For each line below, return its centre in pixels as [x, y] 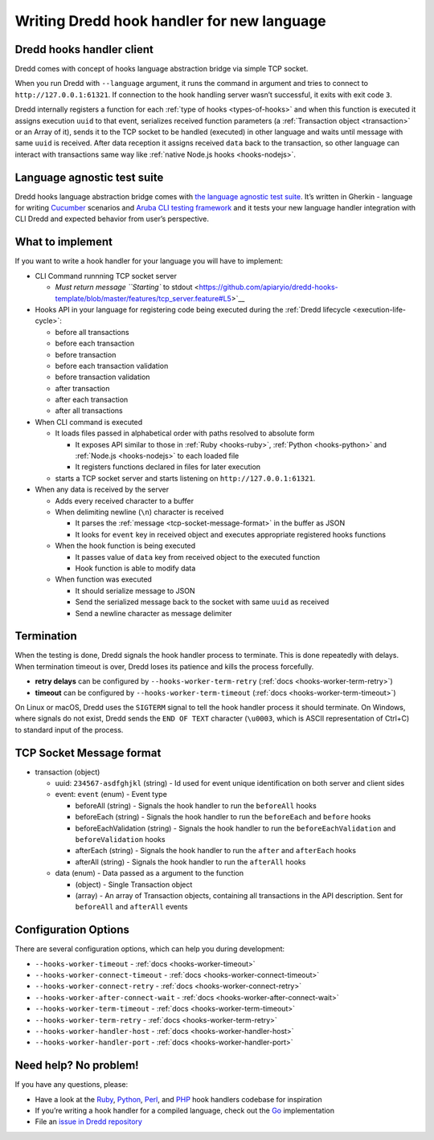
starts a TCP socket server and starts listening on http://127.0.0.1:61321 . [185, 478]
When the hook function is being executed [125, 545]
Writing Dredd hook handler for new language [171, 21]
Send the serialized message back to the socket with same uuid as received [202, 602]
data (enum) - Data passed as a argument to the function [149, 873]
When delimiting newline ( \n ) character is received [139, 512]
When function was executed [104, 579]
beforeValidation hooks [120, 839]
